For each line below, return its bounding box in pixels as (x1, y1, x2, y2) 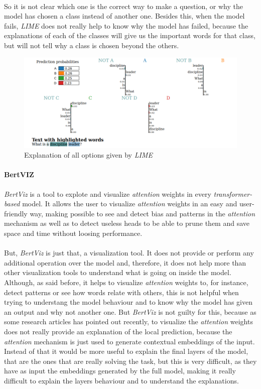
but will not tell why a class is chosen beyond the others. (4, 40, 179, 50)
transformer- (213, 188, 252, 199)
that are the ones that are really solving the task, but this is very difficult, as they (4, 355, 257, 366)
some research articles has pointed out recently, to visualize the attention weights (4, 316, 253, 327)
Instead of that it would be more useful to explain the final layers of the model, (4, 346, 248, 356)
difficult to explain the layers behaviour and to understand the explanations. (4, 375, 239, 385)
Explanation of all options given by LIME (24, 150, 153, 160)
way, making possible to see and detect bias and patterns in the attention (30, 208, 255, 218)
